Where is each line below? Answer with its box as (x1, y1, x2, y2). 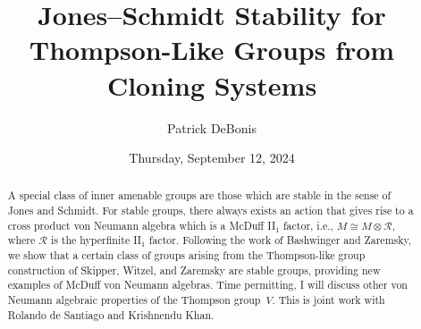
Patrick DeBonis (167, 118, 257, 137)
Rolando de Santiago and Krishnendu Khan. (7, 307, 215, 322)
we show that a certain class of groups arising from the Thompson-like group (7, 248, 366, 263)
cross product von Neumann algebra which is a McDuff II (7, 217, 276, 232)
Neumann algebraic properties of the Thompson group (7, 292, 261, 308)
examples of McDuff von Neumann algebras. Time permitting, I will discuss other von (7, 277, 408, 292)
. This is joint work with (272, 292, 385, 308)
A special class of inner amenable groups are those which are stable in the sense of (7, 188, 392, 203)
